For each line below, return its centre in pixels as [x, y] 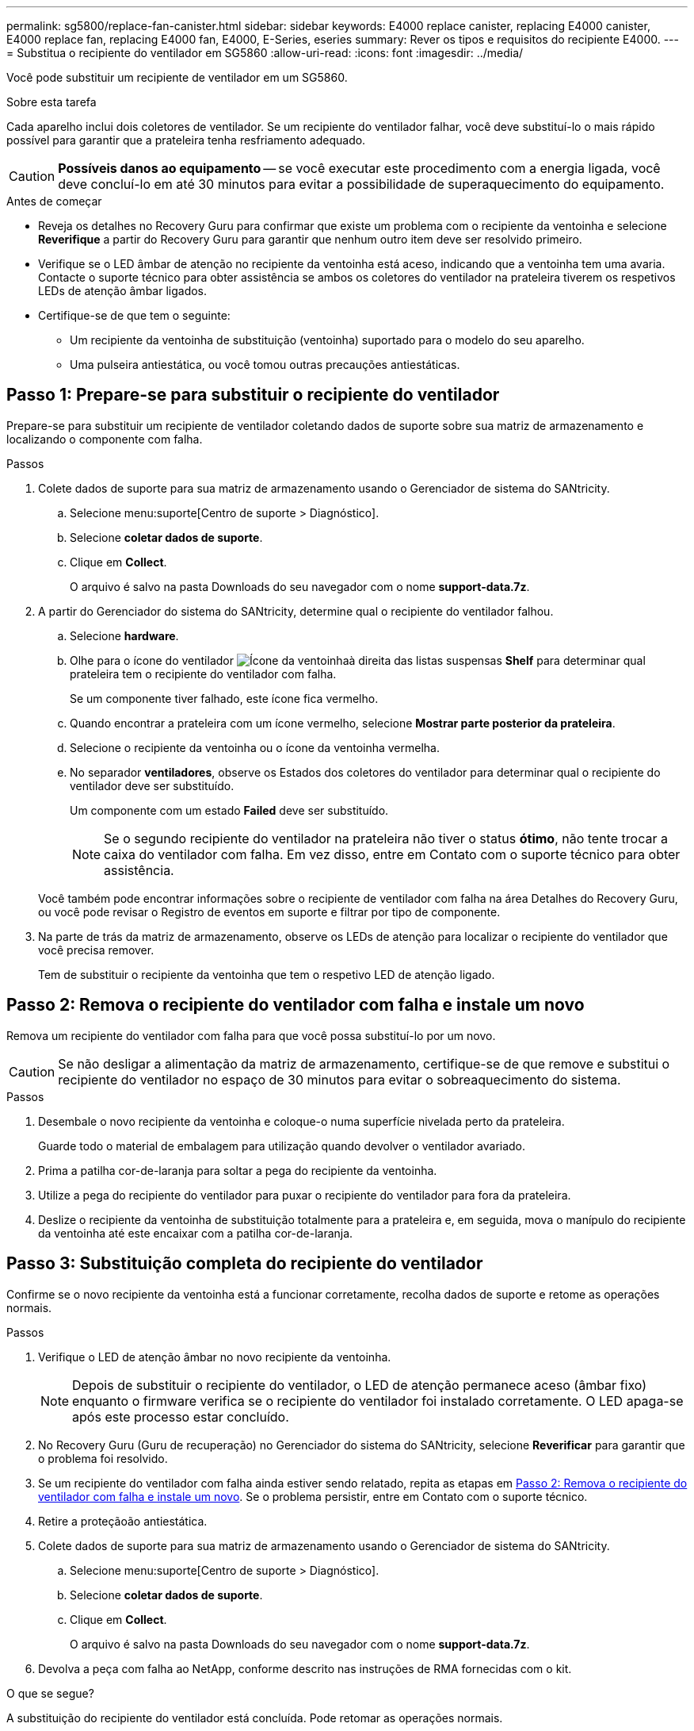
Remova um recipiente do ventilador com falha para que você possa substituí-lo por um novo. [251, 1035]
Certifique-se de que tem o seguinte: [134, 315]
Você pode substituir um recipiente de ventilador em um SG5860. [177, 77]
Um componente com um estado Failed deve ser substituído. [229, 810]
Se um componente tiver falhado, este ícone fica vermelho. [224, 698]
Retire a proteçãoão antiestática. [123, 1521]
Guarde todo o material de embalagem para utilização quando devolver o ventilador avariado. [282, 1146]
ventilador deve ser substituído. [152, 785]
